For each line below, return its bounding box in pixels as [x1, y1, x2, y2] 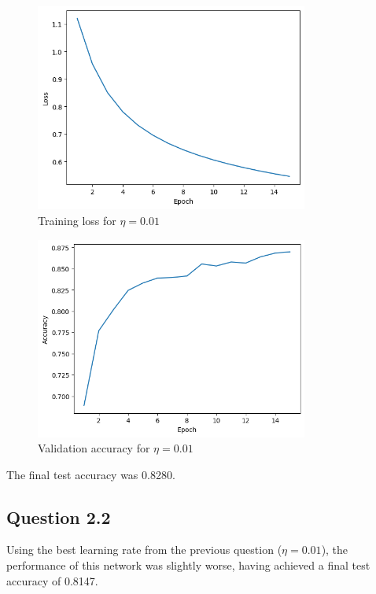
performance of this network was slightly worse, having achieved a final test [6, 557, 370, 574]
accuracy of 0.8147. [6, 572, 98, 588]
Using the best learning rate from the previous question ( [6, 541, 282, 558]
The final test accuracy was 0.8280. [6, 466, 175, 482]
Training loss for [38, 212, 116, 229]
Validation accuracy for [38, 440, 150, 456]
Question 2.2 [6, 504, 111, 529]
